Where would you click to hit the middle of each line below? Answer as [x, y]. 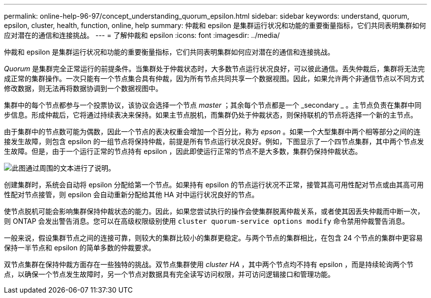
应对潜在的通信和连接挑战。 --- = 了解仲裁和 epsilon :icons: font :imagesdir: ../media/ [142, 35]
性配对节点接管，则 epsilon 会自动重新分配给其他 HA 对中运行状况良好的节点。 [131, 194]
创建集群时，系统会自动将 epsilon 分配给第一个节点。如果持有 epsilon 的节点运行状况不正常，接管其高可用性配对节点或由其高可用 [214, 185]
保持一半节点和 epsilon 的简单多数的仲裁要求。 [80, 248]
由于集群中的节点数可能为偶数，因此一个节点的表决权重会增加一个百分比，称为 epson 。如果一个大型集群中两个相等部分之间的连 [212, 132]
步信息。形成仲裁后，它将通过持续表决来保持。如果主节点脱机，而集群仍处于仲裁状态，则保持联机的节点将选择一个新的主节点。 [211, 115]
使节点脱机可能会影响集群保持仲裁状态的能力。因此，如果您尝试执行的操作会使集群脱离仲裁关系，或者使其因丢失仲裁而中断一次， [214, 211]
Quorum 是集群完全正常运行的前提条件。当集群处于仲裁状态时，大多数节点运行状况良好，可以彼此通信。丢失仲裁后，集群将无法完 [215, 69]
